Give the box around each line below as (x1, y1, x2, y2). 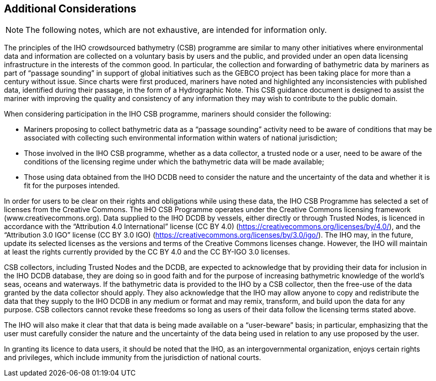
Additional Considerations (4, 2, 136, 15)
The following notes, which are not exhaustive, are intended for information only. (25, 25, 327, 35)
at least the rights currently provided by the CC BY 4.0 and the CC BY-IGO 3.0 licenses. (4, 248, 290, 256)
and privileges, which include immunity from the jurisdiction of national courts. (4, 353, 261, 362)
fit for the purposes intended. (24, 181, 120, 190)
